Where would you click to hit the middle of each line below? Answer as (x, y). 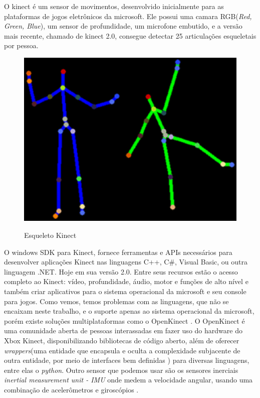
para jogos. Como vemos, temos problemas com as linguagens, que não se (116, 301)
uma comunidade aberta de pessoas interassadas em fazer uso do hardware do (123, 330)
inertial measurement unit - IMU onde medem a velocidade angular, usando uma (128, 380)
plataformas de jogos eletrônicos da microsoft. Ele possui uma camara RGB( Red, (128, 16)
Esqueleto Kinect (50, 235)
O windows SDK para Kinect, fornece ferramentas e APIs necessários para (118, 252)
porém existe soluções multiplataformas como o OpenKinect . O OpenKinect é (124, 320)
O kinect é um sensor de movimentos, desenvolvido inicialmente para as (114, 6)
